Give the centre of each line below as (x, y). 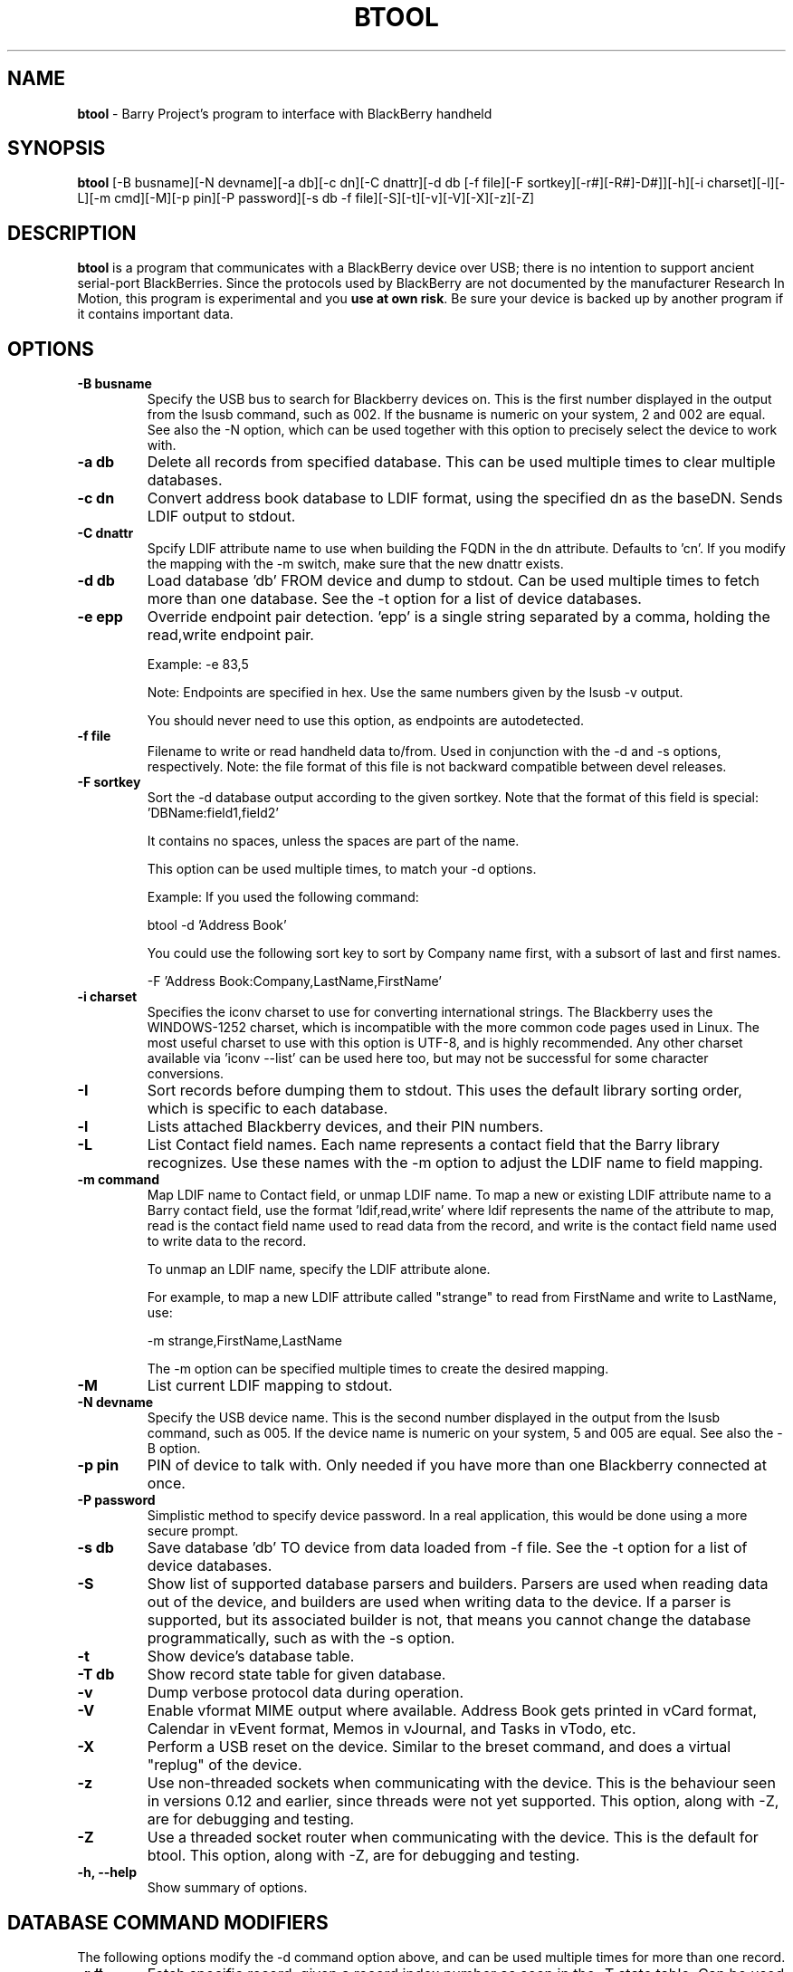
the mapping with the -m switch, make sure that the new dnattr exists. (355, 564)
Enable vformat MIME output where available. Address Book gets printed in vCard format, (452, 1711)
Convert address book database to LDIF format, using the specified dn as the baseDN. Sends (465, 498)
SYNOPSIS (57, 148)
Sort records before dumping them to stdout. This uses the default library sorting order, (444, 1091)
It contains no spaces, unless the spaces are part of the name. (333, 841)
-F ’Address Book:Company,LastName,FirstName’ (295, 981)
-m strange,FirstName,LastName (244, 1341)
